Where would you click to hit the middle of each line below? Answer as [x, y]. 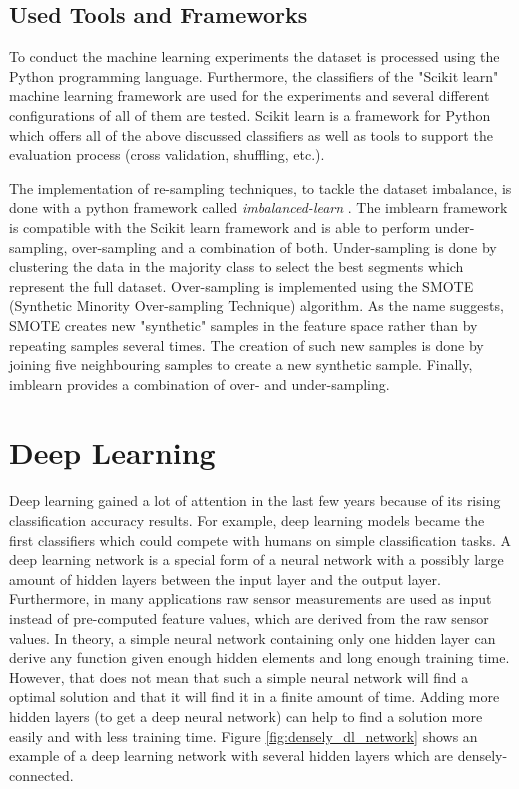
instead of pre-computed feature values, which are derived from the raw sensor [249, 617]
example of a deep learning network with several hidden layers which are [231, 755]
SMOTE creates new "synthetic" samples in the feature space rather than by [243, 324]
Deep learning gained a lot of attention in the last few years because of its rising [255, 500]
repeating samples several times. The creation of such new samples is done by [246, 344]
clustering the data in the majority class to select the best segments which [236, 266]
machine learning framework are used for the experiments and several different [249, 95]
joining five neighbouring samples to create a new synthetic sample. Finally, [241, 364]
